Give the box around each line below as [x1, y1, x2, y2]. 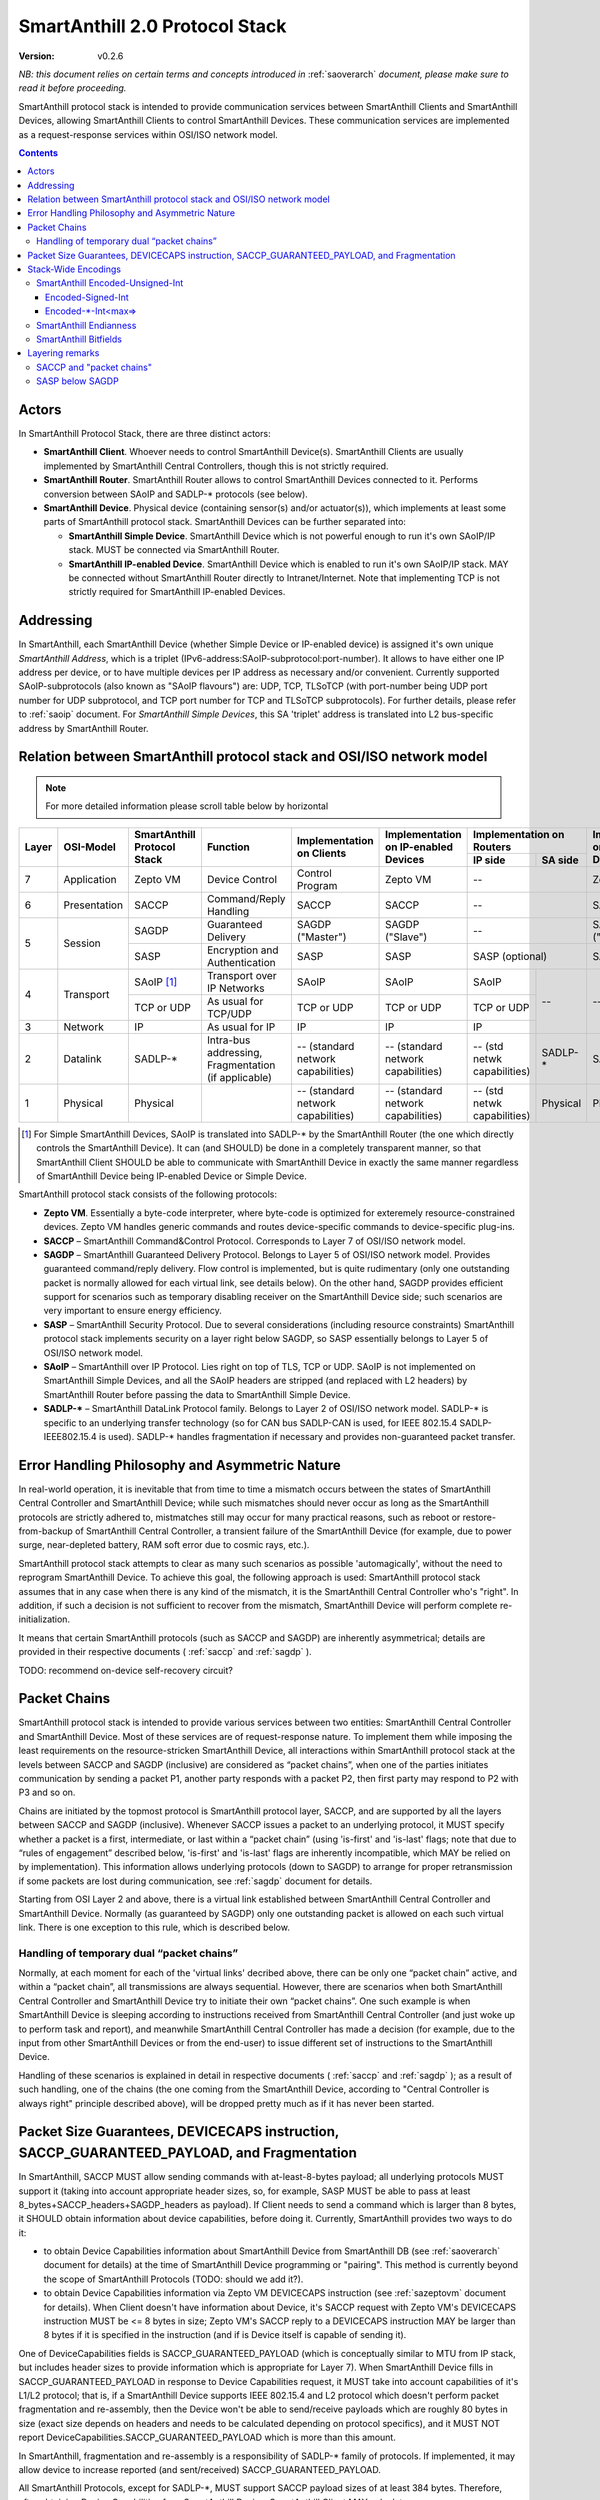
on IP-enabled [385, 840, 454, 854]
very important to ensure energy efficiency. [43, 1305, 222, 1317]
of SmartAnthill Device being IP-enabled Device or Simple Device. [36, 1170, 307, 1182]
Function [206, 840, 250, 854]
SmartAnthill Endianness [36, 319, 137, 331]
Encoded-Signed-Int [45, 291, 129, 303]
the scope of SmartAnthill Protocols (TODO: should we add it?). [43, 2273, 304, 2285]
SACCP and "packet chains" [36, 361, 152, 373]
